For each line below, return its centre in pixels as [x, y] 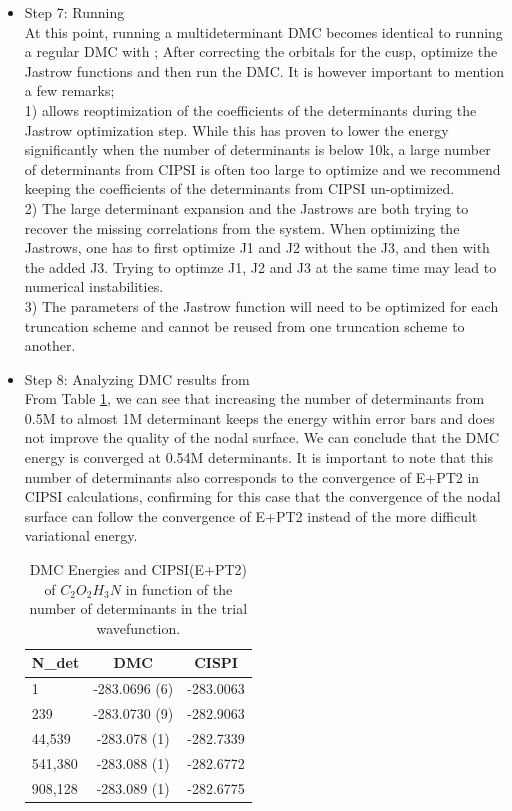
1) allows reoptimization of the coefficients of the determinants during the [250, 109]
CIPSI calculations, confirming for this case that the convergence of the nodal [262, 496]
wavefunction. [138, 627]
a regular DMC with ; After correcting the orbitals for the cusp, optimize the [261, 51]
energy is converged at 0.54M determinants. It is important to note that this [259, 457]
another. [50, 345]
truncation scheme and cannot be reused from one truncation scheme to [244, 325]
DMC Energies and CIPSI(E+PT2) [138, 569]
